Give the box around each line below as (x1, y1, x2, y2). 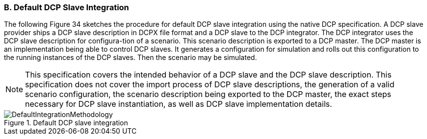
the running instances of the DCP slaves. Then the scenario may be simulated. (4, 53, 257, 62)
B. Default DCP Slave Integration (4, 2, 129, 12)
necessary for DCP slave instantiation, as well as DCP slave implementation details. (25, 99, 332, 109)
